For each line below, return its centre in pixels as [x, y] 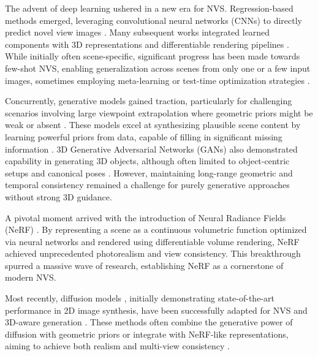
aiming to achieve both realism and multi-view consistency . [117, 346]
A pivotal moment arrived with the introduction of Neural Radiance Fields [146, 217]
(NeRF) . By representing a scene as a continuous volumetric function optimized [156, 229]
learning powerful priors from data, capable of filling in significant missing [144, 136]
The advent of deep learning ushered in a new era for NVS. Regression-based [149, 8]
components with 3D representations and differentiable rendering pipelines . [147, 44]
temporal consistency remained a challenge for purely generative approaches [147, 185]
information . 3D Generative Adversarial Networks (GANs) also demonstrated [151, 149]
